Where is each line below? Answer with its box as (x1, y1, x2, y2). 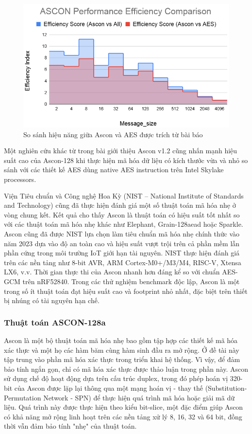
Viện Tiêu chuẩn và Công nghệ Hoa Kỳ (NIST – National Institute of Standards (4, 190, 244, 200)
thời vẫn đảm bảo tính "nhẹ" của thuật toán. (4, 421, 137, 431)
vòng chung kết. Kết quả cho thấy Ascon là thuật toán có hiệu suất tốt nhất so (4, 209, 240, 219)
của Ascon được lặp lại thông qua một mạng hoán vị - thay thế (14, 382, 203, 393)
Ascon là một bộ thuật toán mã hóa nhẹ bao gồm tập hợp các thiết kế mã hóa (4, 335, 238, 345)
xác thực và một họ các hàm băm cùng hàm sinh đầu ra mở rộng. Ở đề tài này (4, 344, 239, 355)
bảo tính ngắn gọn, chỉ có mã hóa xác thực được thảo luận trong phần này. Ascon (4, 363, 248, 374)
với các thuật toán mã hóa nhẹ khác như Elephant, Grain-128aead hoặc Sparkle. (4, 219, 243, 229)
